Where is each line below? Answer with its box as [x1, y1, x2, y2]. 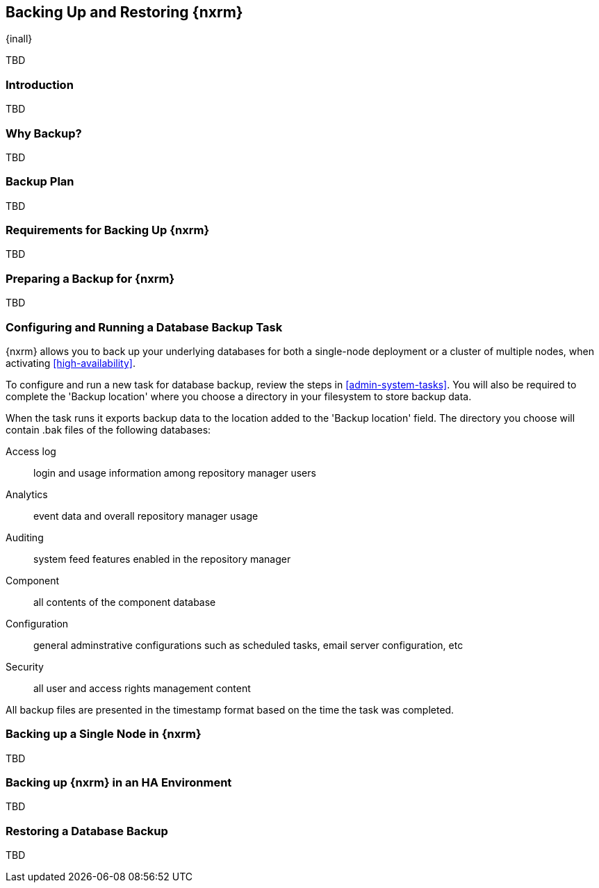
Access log [6, 445, 56, 457]
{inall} [6, 33, 33, 45]
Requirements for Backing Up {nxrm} [6, 223, 210, 238]
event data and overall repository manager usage [33, 509, 259, 522]
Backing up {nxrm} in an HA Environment [6, 775, 232, 790]
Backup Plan [6, 174, 74, 189]
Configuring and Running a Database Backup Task [6, 320, 283, 334]
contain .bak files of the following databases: [6, 423, 211, 436]
